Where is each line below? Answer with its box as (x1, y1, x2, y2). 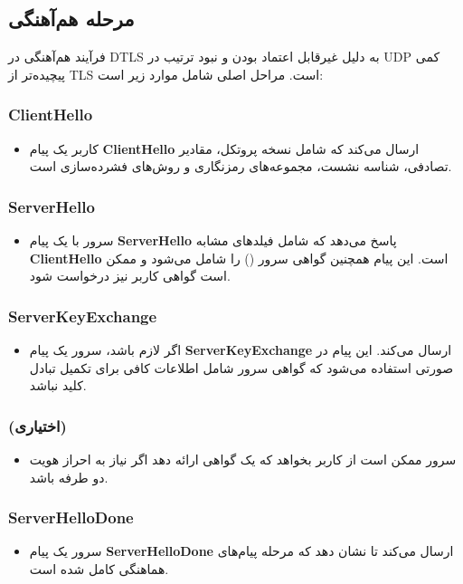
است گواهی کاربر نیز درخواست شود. (29, 266, 231, 285)
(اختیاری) (8, 414, 67, 436)
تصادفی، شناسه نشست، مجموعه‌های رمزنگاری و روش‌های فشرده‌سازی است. (29, 157, 452, 176)
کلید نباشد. (29, 376, 87, 395)
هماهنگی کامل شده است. (29, 560, 169, 579)
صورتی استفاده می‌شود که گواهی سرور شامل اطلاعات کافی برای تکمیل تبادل (29, 358, 454, 377)
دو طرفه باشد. (29, 467, 109, 486)
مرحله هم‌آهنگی (8, 5, 135, 33)
